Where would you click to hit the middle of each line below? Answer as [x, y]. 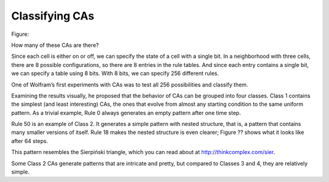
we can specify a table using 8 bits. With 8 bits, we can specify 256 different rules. [115, 74]
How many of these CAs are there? [55, 45]
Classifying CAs [53, 16]
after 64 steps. [30, 141]
